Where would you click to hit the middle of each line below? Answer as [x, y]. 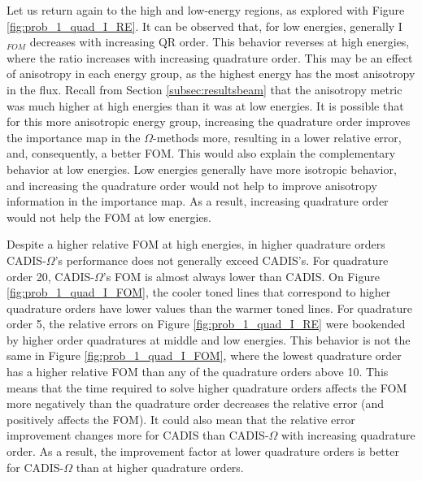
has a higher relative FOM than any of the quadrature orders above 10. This [198, 372]
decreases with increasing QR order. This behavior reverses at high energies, [220, 42]
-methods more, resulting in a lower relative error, [277, 137]
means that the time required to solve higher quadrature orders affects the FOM [207, 387]
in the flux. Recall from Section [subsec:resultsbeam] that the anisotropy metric [204, 89]
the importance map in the [74, 137]
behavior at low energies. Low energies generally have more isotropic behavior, [202, 169]
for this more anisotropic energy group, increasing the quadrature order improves [209, 121]
